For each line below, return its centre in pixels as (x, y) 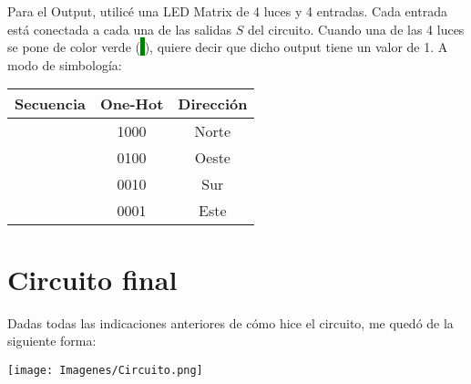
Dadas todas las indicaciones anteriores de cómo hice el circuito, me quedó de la (230, 322)
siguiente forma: (52, 341)
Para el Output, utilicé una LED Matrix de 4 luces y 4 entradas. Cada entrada (227, 11)
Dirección (213, 104)
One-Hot (132, 104)
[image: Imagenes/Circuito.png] (105, 370)
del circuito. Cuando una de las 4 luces (356, 29)
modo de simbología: (65, 64)
